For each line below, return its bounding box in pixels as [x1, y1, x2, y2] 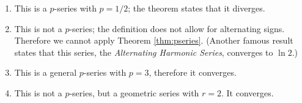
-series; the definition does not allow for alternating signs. [69, 22, 285, 35]
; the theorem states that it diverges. [128, 2, 265, 14]
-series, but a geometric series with [69, 86, 199, 99]
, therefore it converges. [149, 66, 237, 79]
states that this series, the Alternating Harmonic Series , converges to [14, 45, 273, 58]
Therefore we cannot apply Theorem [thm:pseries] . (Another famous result [14, 34, 293, 47]
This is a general [14, 66, 77, 79]
